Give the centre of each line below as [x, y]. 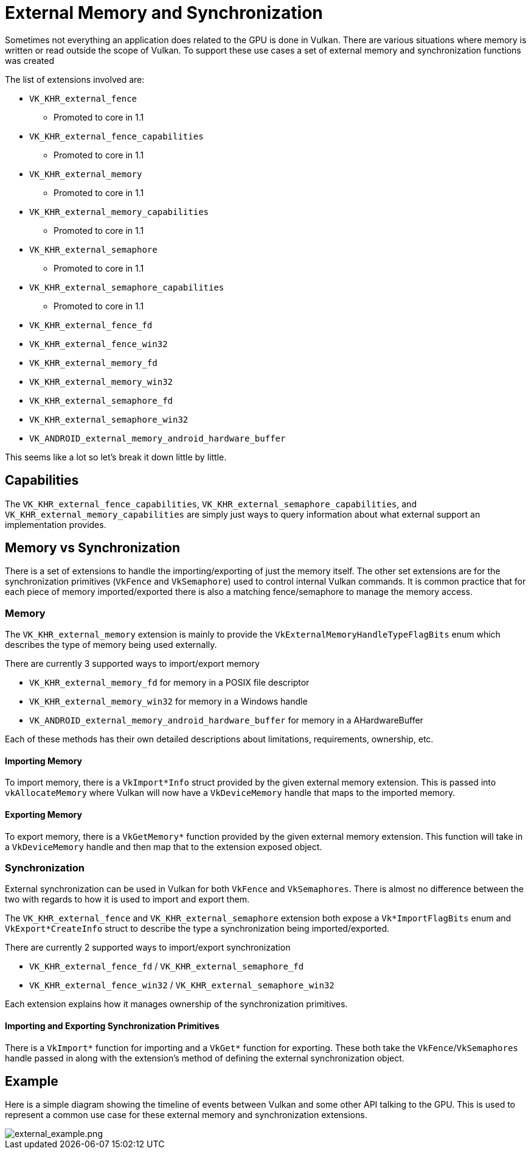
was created [30, 60]
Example [32, 1082]
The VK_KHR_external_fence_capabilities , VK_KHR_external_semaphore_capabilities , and [211, 504]
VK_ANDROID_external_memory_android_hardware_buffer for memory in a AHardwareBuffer [226, 720]
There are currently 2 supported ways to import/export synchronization [148, 948]
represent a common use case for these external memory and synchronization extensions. [186, 1115]
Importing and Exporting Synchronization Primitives [112, 1026]
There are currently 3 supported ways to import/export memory [132, 664]
